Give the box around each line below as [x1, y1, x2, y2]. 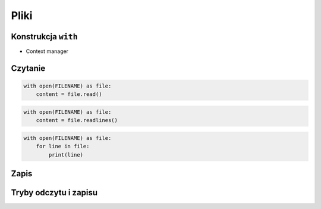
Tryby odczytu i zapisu [11, 188, 98, 198]
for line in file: [36, 143, 90, 150]
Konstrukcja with [11, 32, 78, 42]
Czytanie [11, 63, 46, 73]
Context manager [26, 48, 68, 55]
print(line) [48, 151, 83, 158]
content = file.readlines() [36, 117, 118, 124]
